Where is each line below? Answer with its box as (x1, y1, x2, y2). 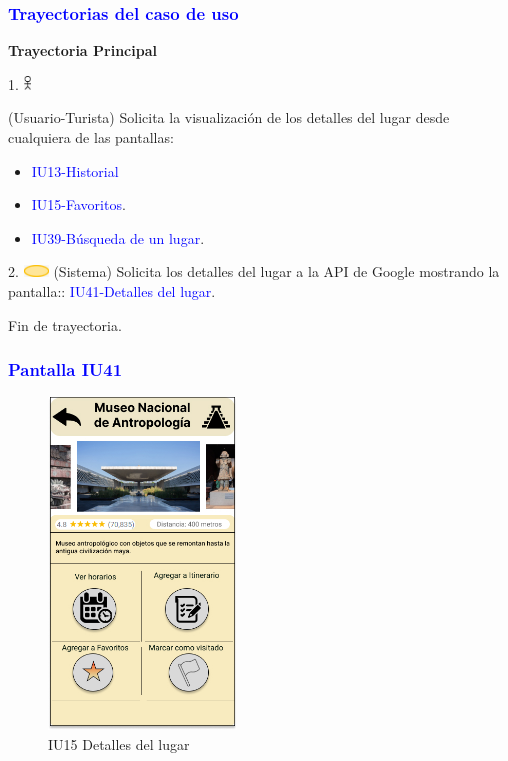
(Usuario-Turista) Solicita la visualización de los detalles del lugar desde (8, 107, 450, 128)
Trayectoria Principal (8, 40, 157, 61)
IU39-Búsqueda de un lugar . (31, 227, 205, 248)
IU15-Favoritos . (31, 194, 126, 215)
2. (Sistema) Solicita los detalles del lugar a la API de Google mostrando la (8, 261, 500, 282)
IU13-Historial (31, 160, 119, 181)
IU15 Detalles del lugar (48, 733, 190, 754)
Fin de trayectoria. (8, 314, 122, 335)
